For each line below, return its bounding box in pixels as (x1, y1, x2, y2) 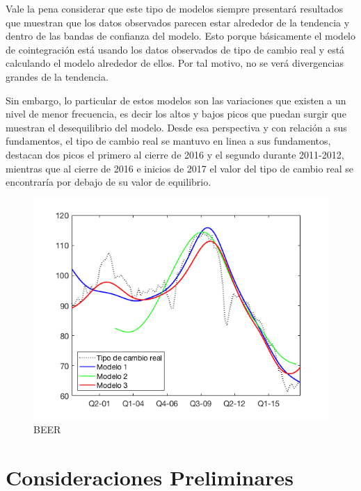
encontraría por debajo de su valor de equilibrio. (6, 175, 211, 189)
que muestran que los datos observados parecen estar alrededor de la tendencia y (6, 15, 350, 29)
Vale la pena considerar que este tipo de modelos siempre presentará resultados (6, 1, 343, 15)
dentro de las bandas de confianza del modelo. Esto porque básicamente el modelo (6, 29, 356, 43)
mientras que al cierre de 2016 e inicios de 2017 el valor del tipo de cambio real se (6, 161, 354, 175)
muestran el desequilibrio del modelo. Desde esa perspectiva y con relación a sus (6, 120, 347, 134)
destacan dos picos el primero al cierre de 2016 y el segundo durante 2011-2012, (6, 147, 344, 161)
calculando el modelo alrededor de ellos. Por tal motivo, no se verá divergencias (6, 56, 344, 70)
